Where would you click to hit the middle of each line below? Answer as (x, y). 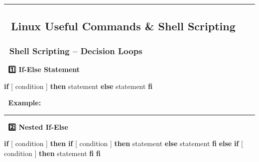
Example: (25, 103)
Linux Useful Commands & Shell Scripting (123, 26)
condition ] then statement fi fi (52, 153)
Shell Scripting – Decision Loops (76, 50)
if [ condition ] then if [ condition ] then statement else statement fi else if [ (124, 143)
